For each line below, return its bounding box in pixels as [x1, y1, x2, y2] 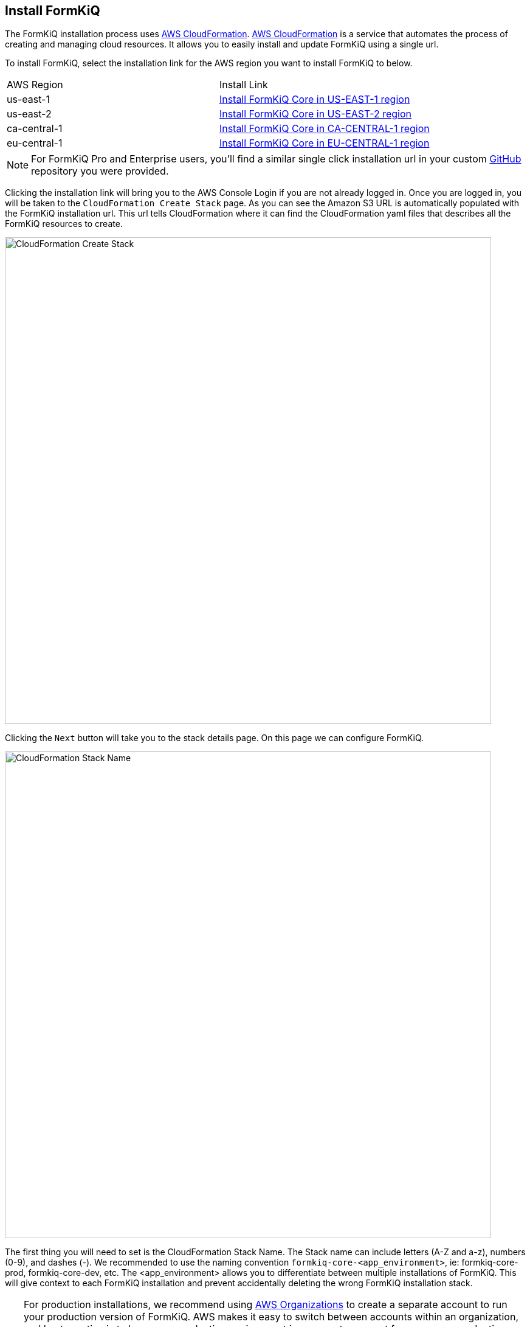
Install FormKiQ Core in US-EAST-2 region [219, 108, 412, 120]
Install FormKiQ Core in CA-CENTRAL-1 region [219, 122, 430, 135]
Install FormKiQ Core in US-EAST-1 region [219, 93, 410, 106]
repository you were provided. [31, 165, 169, 178]
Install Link [219, 78, 268, 91]
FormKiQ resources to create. [5, 218, 123, 229]
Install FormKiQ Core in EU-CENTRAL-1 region [219, 137, 430, 150]
